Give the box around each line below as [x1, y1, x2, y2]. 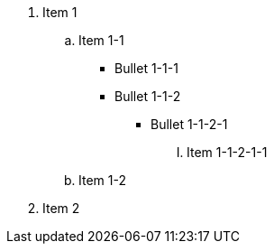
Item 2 [42, 200, 80, 216]
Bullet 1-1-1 [114, 60, 178, 76]
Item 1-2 [78, 172, 126, 188]
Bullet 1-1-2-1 [151, 116, 228, 132]
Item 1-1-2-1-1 [187, 144, 268, 160]
